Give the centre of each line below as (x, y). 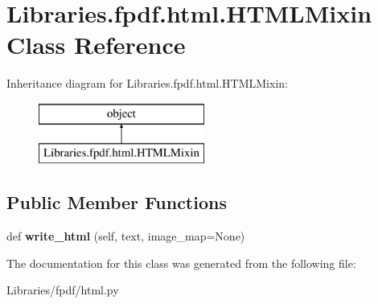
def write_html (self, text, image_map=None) (126, 236)
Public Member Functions (117, 202)
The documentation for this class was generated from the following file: (181, 263)
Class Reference (96, 45)
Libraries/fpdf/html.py (63, 290)
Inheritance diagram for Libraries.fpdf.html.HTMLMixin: (147, 83)
